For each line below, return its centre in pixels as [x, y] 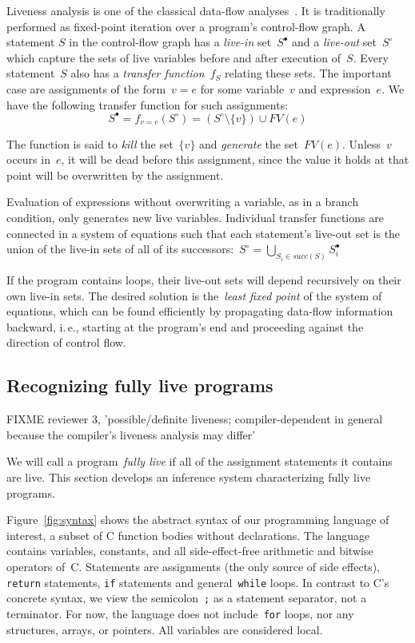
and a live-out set [334, 42]
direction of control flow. [66, 342]
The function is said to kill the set [90, 143]
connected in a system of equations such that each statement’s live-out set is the [204, 233]
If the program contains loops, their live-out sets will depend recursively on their [204, 280]
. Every [371, 57]
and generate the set [249, 143]
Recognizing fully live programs [140, 385]
